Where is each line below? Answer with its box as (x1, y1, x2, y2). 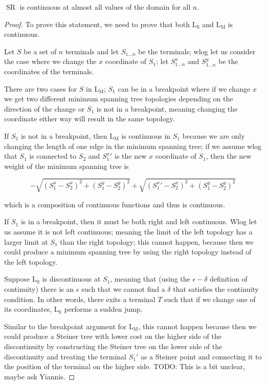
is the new (114, 151, 147, 161)
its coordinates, (4, 304, 52, 314)
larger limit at (4, 236, 48, 247)
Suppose (4, 273, 30, 284)
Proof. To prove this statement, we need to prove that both (4, 18, 190, 29)
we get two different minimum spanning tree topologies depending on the (4, 93, 233, 104)
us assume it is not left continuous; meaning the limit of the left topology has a (4, 226, 253, 237)
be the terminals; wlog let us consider (138, 46, 256, 56)
